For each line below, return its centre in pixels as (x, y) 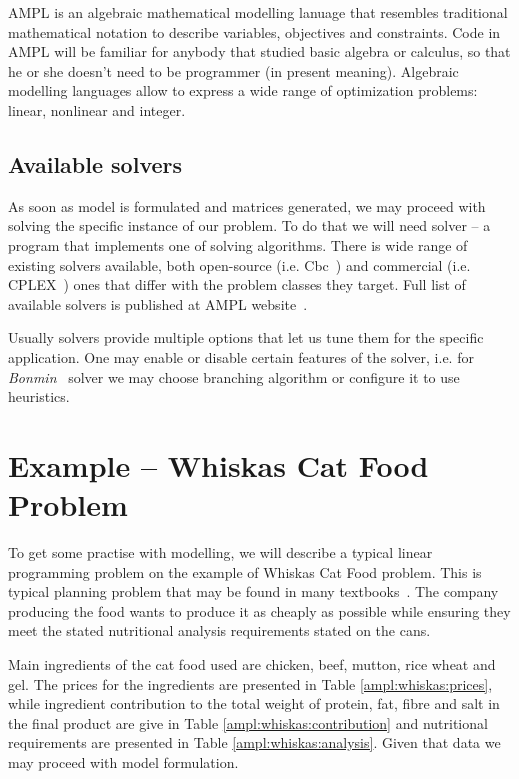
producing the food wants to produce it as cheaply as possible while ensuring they (259, 610)
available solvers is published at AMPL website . (158, 303)
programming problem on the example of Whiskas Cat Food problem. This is (245, 571)
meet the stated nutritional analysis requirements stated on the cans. (219, 630)
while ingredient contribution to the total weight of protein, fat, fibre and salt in (254, 703)
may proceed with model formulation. (123, 761)
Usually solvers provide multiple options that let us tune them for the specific (246, 337)
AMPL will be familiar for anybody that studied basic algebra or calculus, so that (259, 51)
